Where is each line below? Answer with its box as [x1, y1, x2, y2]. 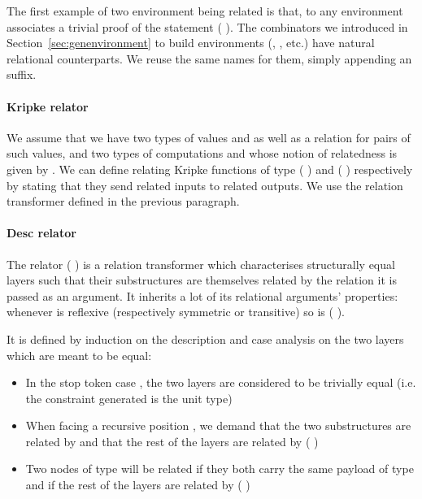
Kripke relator [7, 98, 89, 115]
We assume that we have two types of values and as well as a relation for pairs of [7, 128, 411, 145]
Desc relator [7, 224, 76, 241]
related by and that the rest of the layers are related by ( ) [25, 432, 319, 449]
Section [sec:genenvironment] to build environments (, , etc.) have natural [7, 34, 375, 51]
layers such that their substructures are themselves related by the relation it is [7, 271, 397, 289]
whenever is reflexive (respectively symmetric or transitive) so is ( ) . [7, 303, 345, 320]
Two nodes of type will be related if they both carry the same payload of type [25, 460, 414, 477]
